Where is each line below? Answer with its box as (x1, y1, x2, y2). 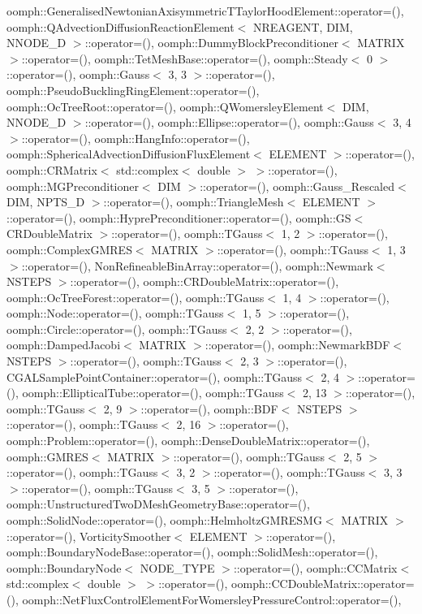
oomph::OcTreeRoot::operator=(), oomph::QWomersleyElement (6, 97, 324, 115)
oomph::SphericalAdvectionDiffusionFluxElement (6, 145, 251, 162)
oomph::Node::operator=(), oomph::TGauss (6, 305, 224, 322)
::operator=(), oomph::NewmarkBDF (205, 336, 390, 353)
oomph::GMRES (6, 448, 88, 465)
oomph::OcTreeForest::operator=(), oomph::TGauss (6, 288, 265, 305)
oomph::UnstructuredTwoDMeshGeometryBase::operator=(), (6, 495, 310, 512)
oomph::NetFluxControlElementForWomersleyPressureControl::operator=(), (22, 590, 402, 608)
